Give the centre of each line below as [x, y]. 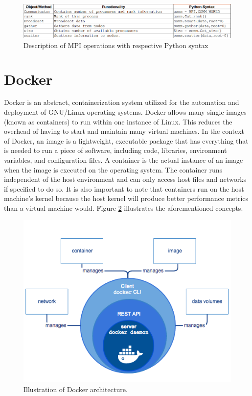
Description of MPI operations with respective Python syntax [116, 45]
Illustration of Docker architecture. [76, 389]
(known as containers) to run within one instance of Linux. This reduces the [118, 121]
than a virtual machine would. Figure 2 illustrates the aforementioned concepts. [124, 208]
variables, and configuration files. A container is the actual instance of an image [124, 160]
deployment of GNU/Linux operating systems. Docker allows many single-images [125, 112]
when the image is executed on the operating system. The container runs [113, 169]
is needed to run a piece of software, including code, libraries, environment [115, 150]
